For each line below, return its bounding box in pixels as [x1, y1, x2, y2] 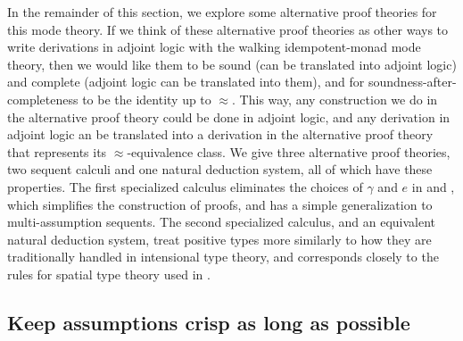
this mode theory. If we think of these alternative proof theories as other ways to [7, 20, 449, 38]
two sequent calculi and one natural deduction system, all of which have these [7, 160, 433, 179]
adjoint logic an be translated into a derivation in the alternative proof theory [7, 125, 434, 144]
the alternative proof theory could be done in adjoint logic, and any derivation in [7, 107, 451, 126]
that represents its [7, 142, 107, 161]
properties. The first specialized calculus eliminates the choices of [7, 177, 363, 195]
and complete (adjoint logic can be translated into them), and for [7, 72, 365, 91]
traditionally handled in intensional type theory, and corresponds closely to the [7, 247, 439, 266]
